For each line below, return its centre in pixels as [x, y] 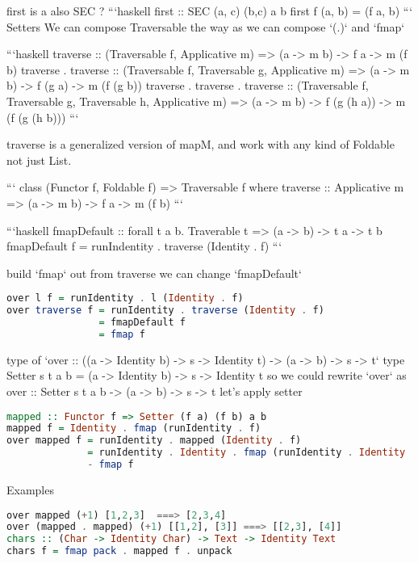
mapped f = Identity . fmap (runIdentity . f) [134, 429]
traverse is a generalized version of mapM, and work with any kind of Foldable [201, 144]
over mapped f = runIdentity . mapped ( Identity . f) [154, 441]
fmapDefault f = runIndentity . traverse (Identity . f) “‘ [144, 246]
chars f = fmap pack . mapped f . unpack [119, 551]
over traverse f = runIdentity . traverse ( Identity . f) [165, 311]
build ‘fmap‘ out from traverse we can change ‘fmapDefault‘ [154, 273]
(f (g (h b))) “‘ [43, 117]
